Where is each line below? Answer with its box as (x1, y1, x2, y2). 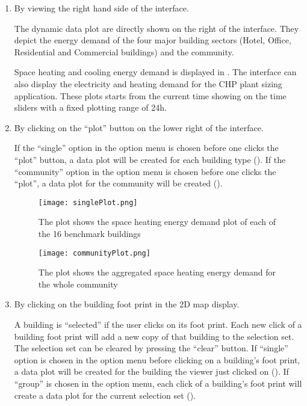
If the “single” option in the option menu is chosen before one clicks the (14, 141, 279, 154)
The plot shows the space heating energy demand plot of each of (38, 215, 276, 228)
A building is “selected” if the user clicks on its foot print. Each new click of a (14, 318, 302, 330)
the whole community (38, 277, 118, 290)
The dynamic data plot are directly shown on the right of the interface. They (14, 22, 299, 34)
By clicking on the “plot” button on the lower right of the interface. (14, 121, 264, 134)
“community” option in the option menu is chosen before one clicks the (14, 165, 276, 177)
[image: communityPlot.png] (38, 248, 150, 257)
